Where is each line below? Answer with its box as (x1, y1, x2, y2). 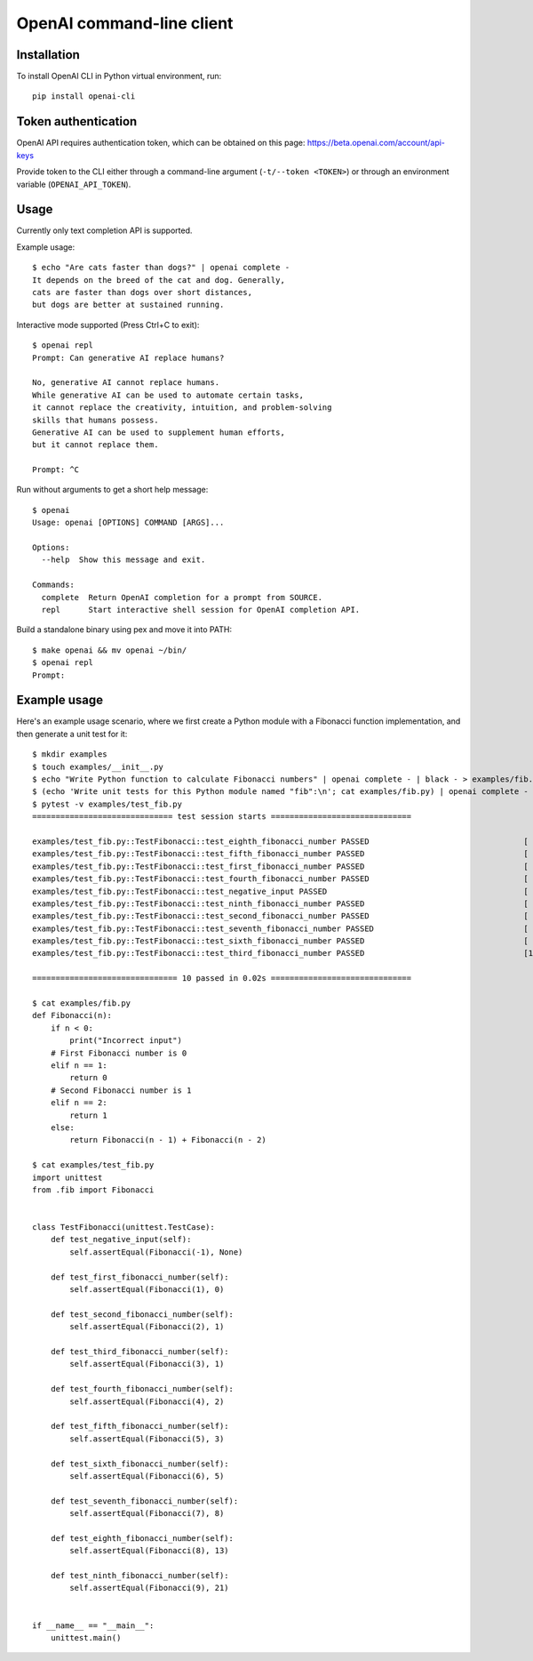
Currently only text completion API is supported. (16, 225, 193, 236)
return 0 (69, 1072, 107, 1083)
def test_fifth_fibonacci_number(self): (50, 1421, 230, 1432)
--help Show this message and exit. (41, 555, 206, 565)
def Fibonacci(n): (32, 1010, 113, 1021)
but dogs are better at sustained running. (32, 300, 225, 310)
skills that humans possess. (32, 414, 159, 425)
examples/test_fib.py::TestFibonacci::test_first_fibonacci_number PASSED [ (32, 861, 529, 871)
